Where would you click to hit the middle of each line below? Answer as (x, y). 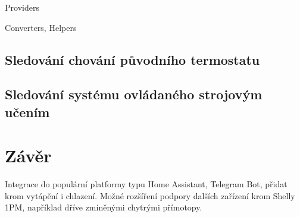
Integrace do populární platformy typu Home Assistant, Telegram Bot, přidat (146, 184)
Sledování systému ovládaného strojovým (134, 94)
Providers (22, 7)
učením (27, 111)
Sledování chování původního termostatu (132, 59)
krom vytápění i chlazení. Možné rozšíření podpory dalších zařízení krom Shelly (150, 195)
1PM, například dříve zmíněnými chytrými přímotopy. (104, 207)
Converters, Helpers (41, 27)
